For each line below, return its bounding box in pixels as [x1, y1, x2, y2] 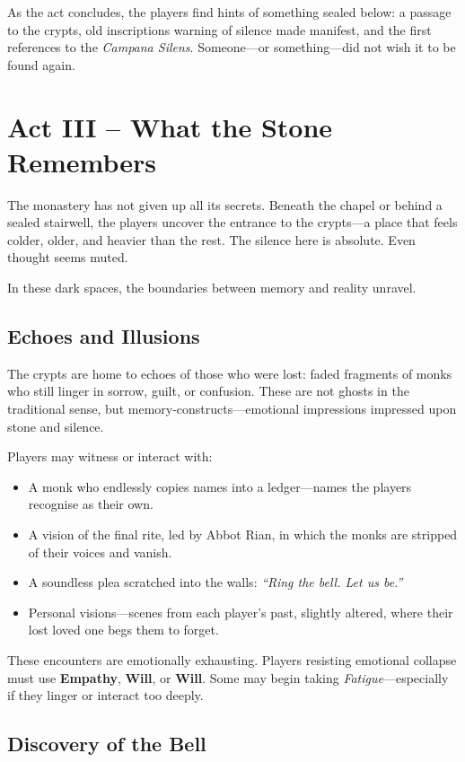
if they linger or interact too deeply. [7, 686, 204, 705]
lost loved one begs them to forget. [28, 620, 219, 639]
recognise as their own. [28, 495, 154, 513]
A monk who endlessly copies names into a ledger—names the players [28, 477, 412, 495]
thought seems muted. [7, 248, 128, 267]
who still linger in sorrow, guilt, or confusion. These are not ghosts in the [7, 381, 409, 400]
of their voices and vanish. [28, 542, 172, 561]
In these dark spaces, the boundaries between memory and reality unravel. [7, 278, 417, 297]
